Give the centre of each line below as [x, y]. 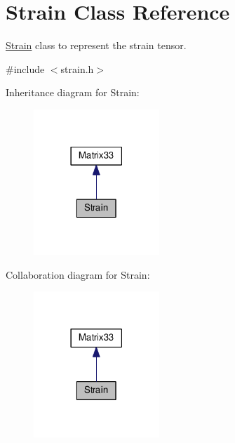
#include [25, 68]
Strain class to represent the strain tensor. [96, 45]
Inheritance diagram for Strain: [73, 92]
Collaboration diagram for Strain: [78, 274]
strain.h [77, 68]
